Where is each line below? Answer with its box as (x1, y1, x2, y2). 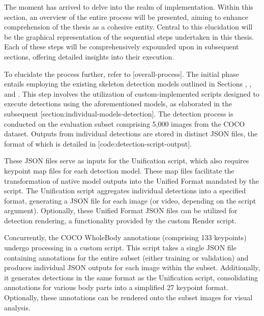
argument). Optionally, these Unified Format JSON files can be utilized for (4, 205, 238, 216)
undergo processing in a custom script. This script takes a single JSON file (4, 242, 237, 253)
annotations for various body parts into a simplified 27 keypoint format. (4, 282, 228, 293)
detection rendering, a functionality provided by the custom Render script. (4, 215, 237, 225)
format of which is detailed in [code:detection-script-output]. (4, 138, 192, 149)
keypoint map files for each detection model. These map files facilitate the (4, 165, 234, 176)
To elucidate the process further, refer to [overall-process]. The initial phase (4, 68, 239, 79)
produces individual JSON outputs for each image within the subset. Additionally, (4, 262, 260, 273)
